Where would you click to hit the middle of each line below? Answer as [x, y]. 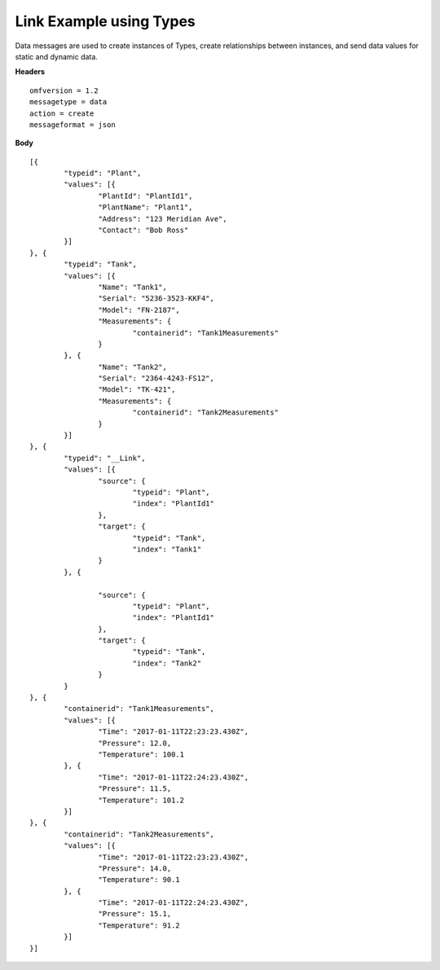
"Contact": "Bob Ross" [143, 230]
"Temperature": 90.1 [139, 880]
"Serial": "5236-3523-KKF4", [156, 298]
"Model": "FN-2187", [139, 310]
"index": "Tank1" [167, 549]
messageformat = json [73, 125]
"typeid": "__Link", [105, 458]
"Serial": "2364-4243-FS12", [156, 378]
